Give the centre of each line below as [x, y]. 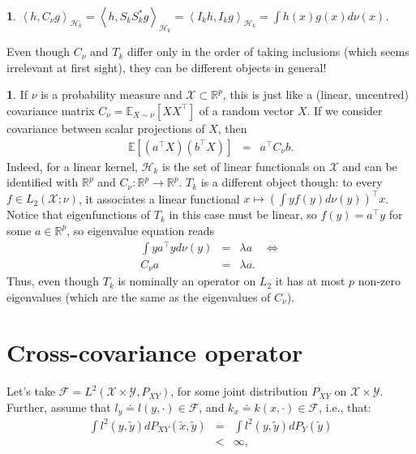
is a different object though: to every [292, 182]
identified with [43, 182]
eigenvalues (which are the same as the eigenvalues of [139, 296]
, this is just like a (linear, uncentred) [315, 94]
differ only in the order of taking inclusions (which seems [268, 51]
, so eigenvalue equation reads [141, 230]
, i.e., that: [345, 407]
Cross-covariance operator [155, 352]
